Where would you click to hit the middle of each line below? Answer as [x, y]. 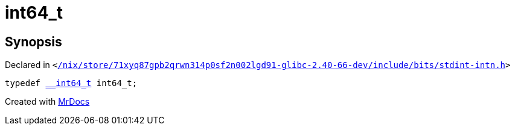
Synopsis [34, 42]
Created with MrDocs [47, 102]
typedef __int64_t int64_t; [71, 83]
